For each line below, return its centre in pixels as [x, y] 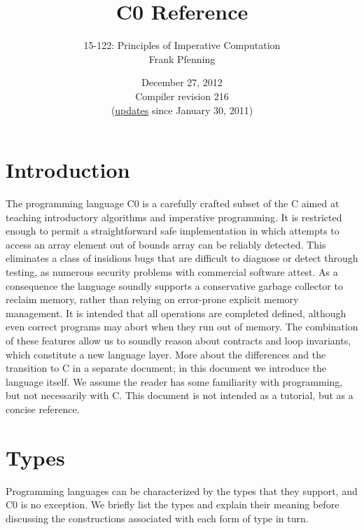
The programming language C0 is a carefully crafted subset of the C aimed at [173, 203]
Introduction [68, 170]
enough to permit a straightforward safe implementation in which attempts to [173, 231]
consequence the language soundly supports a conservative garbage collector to [174, 285]
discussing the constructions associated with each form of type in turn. [157, 518]
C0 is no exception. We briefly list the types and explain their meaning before [173, 504]
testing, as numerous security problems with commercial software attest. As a [172, 272]
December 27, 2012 [182, 82]
